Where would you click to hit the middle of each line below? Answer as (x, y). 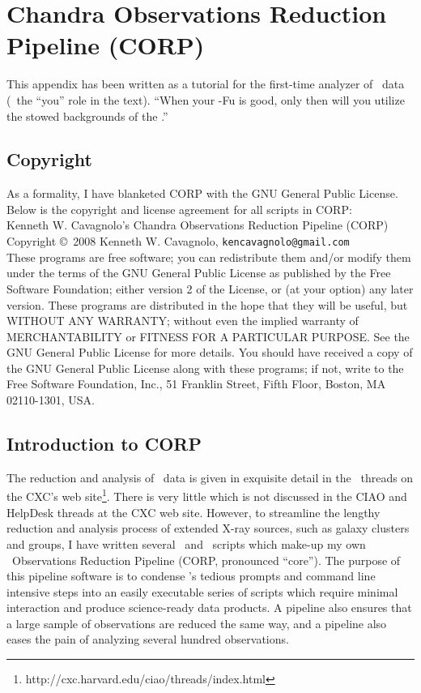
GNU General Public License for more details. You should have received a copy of (210, 352)
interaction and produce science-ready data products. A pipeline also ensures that (209, 607)
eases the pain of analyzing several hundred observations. (148, 639)
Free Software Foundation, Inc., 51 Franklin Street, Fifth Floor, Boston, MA (196, 384)
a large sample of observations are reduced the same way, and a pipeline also (197, 623)
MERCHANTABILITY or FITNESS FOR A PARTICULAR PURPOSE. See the (208, 336)
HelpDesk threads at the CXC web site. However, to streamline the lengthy (193, 512)
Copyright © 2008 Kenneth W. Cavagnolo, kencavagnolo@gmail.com (178, 241)
